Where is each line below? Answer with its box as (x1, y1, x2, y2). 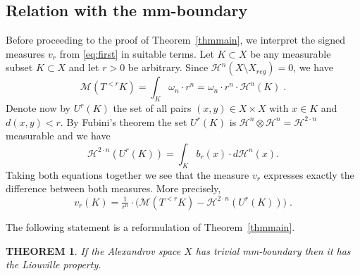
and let (68, 60, 99, 75)
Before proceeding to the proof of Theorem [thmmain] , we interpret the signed (6, 32, 345, 47)
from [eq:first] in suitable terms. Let (59, 46, 214, 61)
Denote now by (6, 101, 70, 115)
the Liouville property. (6, 257, 101, 272)
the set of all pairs (113, 101, 192, 115)
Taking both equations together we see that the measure (6, 167, 249, 182)
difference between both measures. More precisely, (6, 181, 221, 196)
